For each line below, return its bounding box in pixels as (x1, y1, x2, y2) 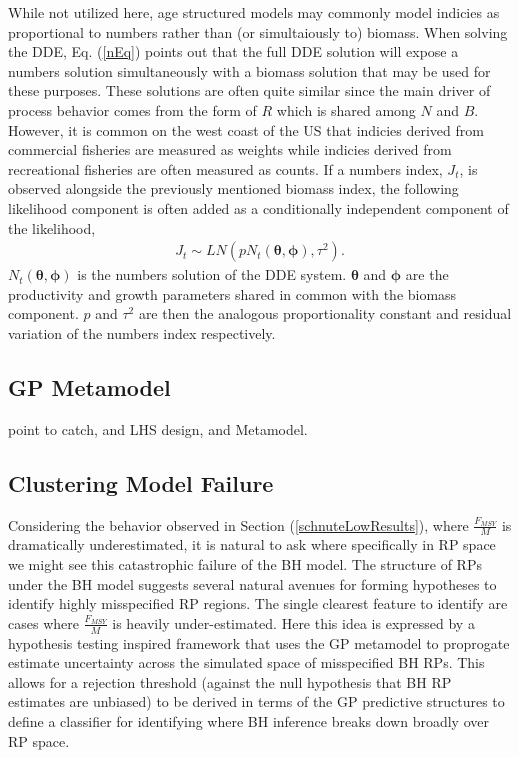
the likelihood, (8, 217, 96, 238)
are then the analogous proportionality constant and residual (138, 303, 512, 324)
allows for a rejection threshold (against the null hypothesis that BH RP (8, 671, 452, 692)
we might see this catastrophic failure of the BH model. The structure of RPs (8, 553, 482, 574)
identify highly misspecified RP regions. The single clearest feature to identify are (8, 593, 508, 614)
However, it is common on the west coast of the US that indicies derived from (8, 119, 484, 140)
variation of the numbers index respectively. (8, 322, 276, 343)
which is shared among (276, 99, 416, 120)
